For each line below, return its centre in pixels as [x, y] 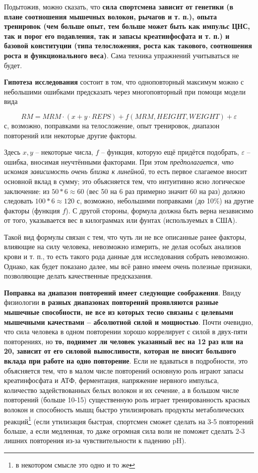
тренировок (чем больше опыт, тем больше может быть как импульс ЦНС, [127, 26]
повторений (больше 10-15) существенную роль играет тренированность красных [127, 400]
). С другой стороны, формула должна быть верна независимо [160, 210]
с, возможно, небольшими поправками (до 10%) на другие [165, 201]
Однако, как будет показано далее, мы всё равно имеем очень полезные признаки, [128, 266]
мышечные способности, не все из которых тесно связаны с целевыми [119, 312]
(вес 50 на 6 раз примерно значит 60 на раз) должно [166, 191]
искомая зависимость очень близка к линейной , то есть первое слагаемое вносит [126, 171]
